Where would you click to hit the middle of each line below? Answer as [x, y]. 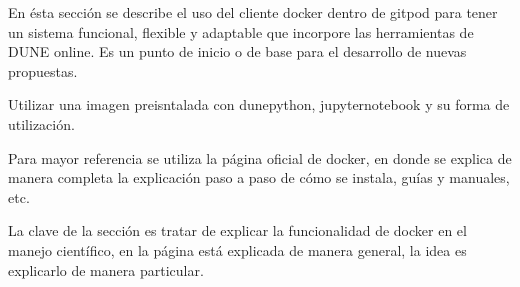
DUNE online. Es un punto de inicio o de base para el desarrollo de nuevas [237, 51]
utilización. [41, 123]
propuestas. [43, 70]
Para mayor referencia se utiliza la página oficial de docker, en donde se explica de [260, 157]
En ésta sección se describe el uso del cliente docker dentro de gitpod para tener [253, 12]
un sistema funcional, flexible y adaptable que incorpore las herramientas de [241, 31]
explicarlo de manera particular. [106, 269]
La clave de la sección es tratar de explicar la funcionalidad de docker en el [237, 230]
